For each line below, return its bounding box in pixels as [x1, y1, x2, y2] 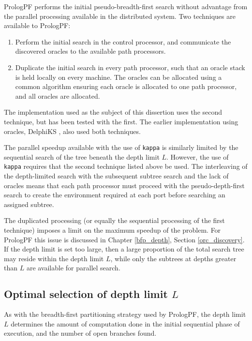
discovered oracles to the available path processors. [15, 46, 166, 56]
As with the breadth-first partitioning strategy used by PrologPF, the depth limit [4, 309, 246, 319]
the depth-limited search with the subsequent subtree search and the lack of [4, 171, 229, 181]
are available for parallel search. [26, 263, 120, 273]
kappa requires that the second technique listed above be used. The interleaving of [4, 161, 248, 171]
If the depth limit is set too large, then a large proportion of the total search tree [4, 244, 244, 254]
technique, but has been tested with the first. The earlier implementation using [4, 116, 238, 126]
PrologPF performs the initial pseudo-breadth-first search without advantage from [4, 1, 248, 11]
